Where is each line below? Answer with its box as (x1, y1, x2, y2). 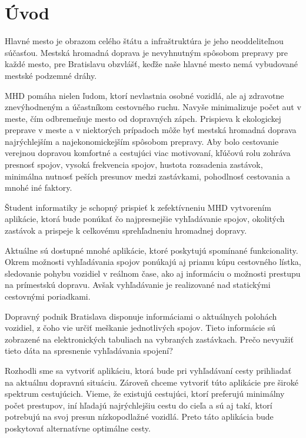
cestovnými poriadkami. (5, 290, 91, 302)
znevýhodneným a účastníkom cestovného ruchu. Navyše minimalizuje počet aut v (5, 101, 301, 113)
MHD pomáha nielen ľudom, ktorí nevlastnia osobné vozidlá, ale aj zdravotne (5, 89, 284, 101)
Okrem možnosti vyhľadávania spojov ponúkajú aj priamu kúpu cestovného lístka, (5, 255, 301, 268)
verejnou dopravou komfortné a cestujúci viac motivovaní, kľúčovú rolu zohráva (5, 147, 291, 159)
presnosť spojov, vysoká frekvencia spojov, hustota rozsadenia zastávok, (5, 158, 263, 171)
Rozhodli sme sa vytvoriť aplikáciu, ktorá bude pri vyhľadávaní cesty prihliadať (5, 364, 292, 376)
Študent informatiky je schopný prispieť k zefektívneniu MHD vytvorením (5, 201, 271, 213)
